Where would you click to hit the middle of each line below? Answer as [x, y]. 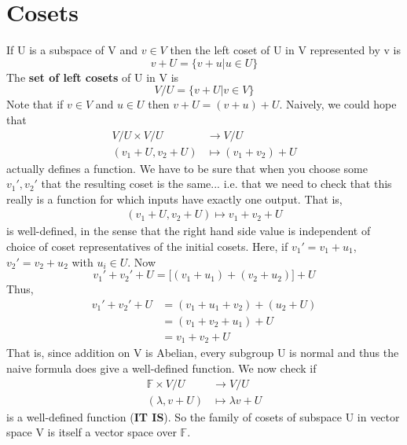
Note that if [35, 104]
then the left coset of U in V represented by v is [285, 50]
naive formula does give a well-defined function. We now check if [161, 368]
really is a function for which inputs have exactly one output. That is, [174, 199]
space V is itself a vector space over [92, 432]
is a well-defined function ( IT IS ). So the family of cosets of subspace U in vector [203, 416]
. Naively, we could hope [338, 104]
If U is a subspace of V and [72, 50]
